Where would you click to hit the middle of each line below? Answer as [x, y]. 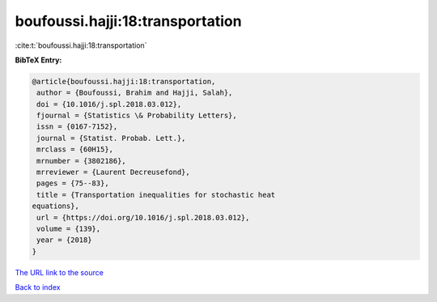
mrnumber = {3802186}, [82, 161]
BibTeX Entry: [38, 60]
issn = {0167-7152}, [77, 127]
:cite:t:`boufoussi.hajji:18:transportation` [81, 45]
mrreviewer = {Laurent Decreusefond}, [113, 172]
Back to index [38, 287]
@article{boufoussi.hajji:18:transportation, [124, 81]
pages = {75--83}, [73, 183]
